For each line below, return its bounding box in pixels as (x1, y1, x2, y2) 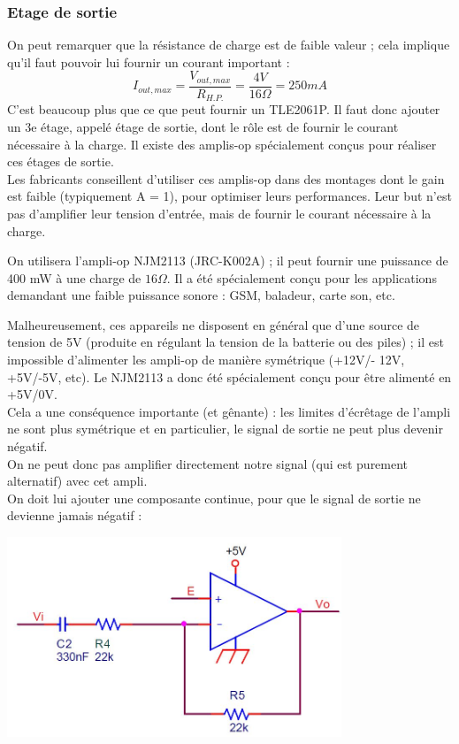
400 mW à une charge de (7, 268, 142, 287)
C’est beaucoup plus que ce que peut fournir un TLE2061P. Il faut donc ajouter (7, 100, 440, 119)
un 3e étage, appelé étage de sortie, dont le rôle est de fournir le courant (7, 117, 399, 135)
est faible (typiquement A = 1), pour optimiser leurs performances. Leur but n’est (7, 187, 452, 205)
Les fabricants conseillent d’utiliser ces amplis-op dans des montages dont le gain (7, 169, 445, 188)
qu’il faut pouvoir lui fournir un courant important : (7, 52, 290, 71)
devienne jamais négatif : (7, 506, 142, 525)
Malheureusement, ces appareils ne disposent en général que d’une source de (7, 315, 420, 334)
